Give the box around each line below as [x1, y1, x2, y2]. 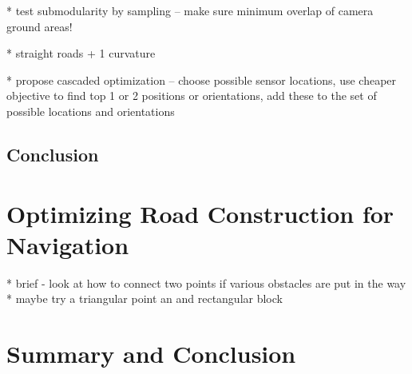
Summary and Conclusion [6, 337, 296, 370]
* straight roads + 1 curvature [6, 45, 156, 62]
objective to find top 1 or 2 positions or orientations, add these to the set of [6, 87, 377, 104]
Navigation [6, 228, 129, 261]
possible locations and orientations [6, 102, 175, 119]
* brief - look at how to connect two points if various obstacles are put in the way [6, 274, 406, 291]
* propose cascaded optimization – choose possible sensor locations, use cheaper [6, 71, 397, 88]
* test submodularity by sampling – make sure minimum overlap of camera [6, 2, 374, 18]
